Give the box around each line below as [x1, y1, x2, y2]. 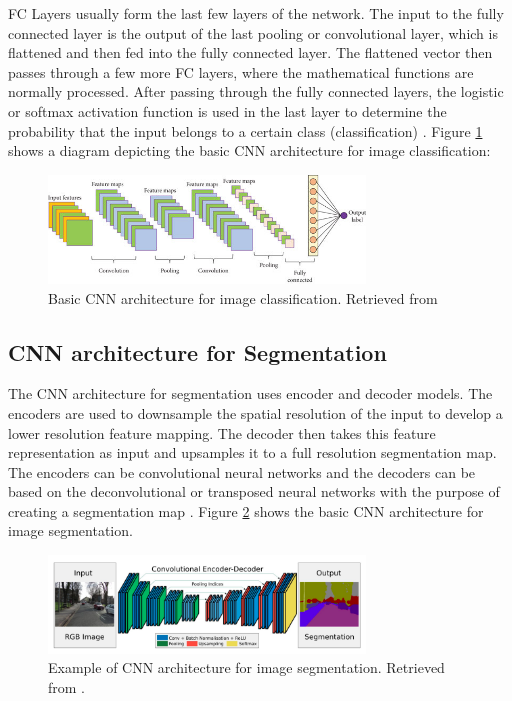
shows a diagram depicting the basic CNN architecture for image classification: [8, 140, 491, 161]
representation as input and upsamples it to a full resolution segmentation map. [8, 442, 497, 463]
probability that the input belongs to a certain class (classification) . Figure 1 [8, 120, 483, 141]
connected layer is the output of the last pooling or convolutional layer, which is [8, 22, 498, 43]
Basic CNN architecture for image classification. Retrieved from [48, 287, 438, 308]
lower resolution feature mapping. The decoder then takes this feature [8, 422, 436, 443]
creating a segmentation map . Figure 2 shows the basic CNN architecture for [8, 500, 484, 521]
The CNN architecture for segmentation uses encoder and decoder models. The [8, 383, 493, 404]
